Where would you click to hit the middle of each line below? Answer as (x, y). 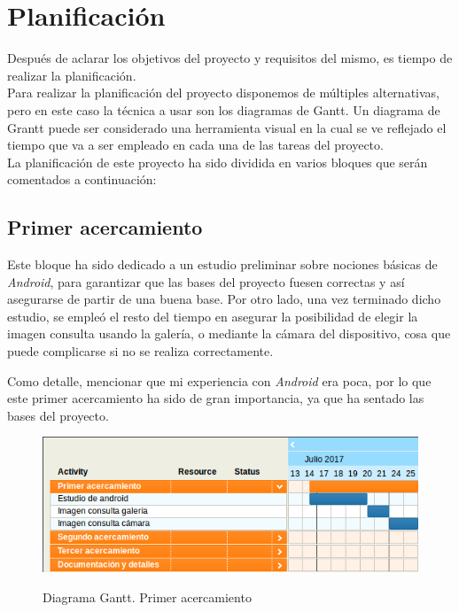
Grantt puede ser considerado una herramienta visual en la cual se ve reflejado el (227, 127)
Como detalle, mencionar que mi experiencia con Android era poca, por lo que (219, 380)
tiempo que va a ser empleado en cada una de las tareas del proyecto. (195, 145)
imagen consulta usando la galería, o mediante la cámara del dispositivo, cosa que (229, 333)
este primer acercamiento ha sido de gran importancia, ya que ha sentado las (216, 398)
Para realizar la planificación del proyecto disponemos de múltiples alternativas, (223, 93)
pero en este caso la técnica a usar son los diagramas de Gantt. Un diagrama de (224, 109)
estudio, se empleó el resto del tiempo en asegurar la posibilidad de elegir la (213, 316)
